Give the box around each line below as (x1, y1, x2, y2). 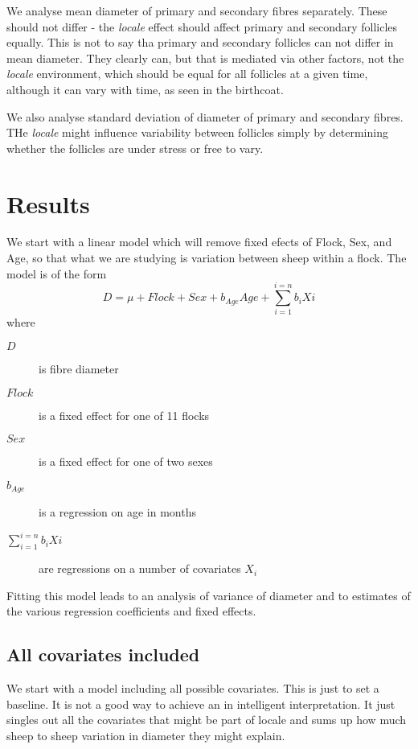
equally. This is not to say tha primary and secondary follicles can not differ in (6, 34, 394, 51)
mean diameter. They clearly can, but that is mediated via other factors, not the (6, 49, 404, 66)
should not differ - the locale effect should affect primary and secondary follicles (6, 18, 398, 35)
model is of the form (6, 265, 107, 282)
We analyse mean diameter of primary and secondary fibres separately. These (6, 2, 387, 19)
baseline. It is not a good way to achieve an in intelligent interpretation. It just (6, 695, 395, 712)
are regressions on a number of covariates (39, 560, 241, 577)
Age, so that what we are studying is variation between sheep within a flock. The (6, 249, 407, 266)
